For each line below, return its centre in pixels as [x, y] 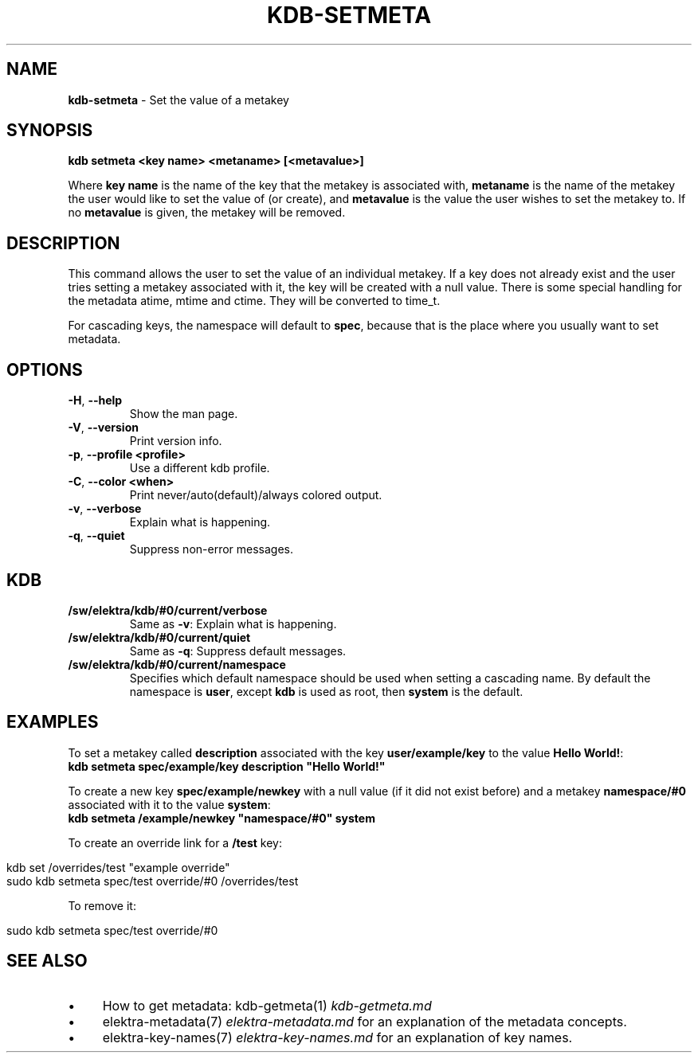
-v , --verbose [105, 509]
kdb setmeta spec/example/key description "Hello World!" [227, 766]
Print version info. [176, 441]
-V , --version [103, 428]
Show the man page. [184, 414]
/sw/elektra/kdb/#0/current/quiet [159, 637]
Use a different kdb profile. [200, 468]
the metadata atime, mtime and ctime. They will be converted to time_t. [254, 301]
